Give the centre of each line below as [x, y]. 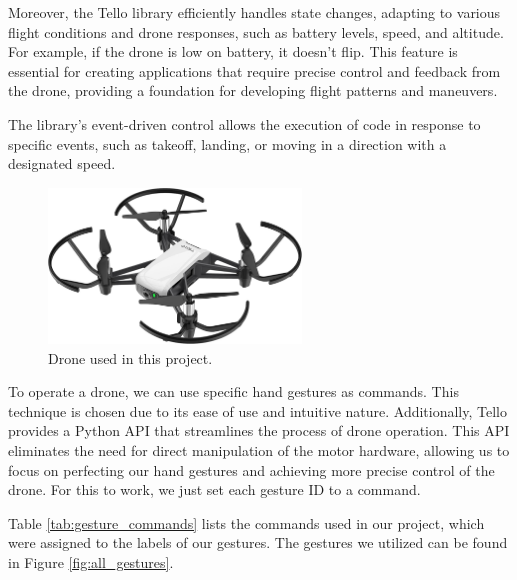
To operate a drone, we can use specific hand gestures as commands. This [233, 391]
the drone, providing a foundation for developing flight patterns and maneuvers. [253, 90]
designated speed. [62, 163]
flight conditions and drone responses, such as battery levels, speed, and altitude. [256, 31]
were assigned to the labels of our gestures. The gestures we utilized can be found [258, 542]
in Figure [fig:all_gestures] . [91, 561]
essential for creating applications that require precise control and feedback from [254, 70]
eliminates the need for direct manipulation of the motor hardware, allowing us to [259, 449]
